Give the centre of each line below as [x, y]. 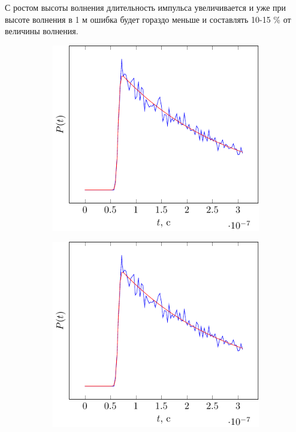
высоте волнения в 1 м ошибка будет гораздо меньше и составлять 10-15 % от [148, 19]
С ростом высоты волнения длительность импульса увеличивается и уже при [146, 7]
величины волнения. [42, 31]
